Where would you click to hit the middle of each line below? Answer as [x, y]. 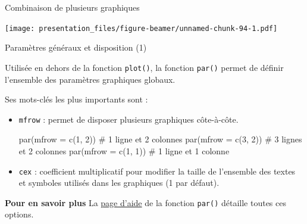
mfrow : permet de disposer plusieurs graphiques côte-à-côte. [129, 119]
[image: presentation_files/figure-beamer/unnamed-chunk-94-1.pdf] [141, 28]
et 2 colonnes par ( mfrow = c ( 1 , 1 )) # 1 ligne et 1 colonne [124, 150]
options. [19, 214]
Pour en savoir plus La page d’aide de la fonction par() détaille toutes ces [145, 202]
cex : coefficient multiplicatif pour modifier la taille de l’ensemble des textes [157, 171]
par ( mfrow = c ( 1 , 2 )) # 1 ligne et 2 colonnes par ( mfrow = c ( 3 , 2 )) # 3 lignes [160, 139]
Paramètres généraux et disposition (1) [76, 47]
